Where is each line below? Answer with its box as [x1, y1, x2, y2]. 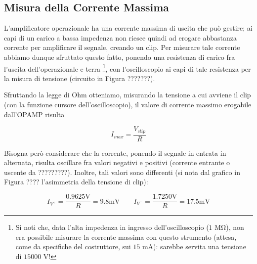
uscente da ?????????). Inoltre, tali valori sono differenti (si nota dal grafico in [4, 167, 240, 177]
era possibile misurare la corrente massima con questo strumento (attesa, [15, 231, 237, 242]
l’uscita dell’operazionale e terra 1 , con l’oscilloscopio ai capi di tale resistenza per [4, 62, 251, 74]
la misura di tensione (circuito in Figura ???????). [4, 73, 155, 83]
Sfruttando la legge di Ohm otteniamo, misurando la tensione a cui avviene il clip [4, 89, 251, 100]
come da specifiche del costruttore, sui [15, 241, 131, 252]
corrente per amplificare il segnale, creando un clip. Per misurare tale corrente [4, 42, 240, 52]
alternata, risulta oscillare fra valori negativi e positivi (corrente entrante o [4, 157, 230, 168]
